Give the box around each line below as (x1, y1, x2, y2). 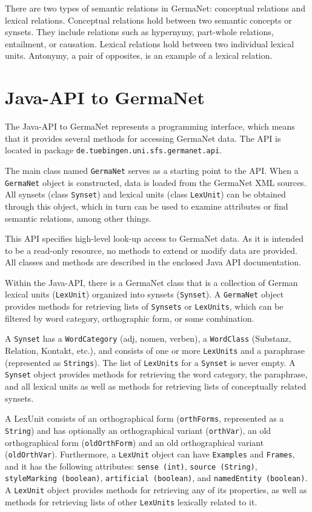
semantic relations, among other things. (5, 211, 151, 224)
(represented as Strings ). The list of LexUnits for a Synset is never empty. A (5, 356, 296, 368)
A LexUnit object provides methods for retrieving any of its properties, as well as (5, 484, 307, 496)
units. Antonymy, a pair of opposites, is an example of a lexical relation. (5, 49, 273, 62)
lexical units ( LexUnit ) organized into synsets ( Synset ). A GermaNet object (5, 288, 284, 301)
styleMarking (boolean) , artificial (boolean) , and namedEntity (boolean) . (5, 471, 308, 484)
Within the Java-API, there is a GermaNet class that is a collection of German (5, 276, 298, 288)
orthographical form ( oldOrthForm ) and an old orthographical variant (5, 436, 264, 448)
